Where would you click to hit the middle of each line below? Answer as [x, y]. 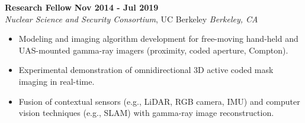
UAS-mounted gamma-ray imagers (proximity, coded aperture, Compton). [153, 50]
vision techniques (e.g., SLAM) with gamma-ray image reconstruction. [146, 113]
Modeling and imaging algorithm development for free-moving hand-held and [158, 39]
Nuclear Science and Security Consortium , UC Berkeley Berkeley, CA [131, 19]
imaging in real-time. [57, 81]
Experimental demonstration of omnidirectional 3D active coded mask [146, 70]
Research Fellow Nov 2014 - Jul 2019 [82, 7]
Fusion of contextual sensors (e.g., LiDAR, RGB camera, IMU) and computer [159, 101]
